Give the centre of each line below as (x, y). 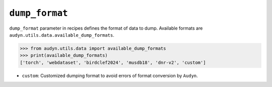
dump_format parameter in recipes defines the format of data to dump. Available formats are (106, 28)
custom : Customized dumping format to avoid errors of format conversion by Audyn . (110, 75)
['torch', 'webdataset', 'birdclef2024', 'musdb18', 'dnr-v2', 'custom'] (113, 62)
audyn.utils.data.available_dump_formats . (62, 35)
